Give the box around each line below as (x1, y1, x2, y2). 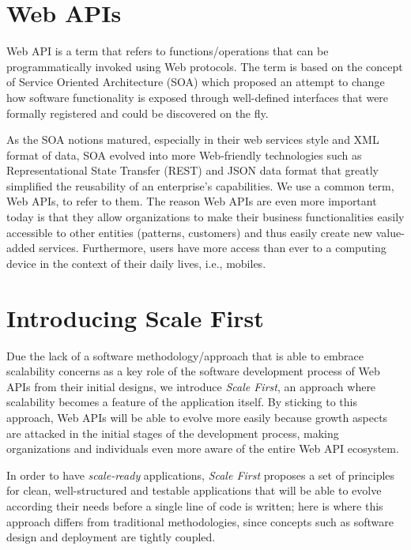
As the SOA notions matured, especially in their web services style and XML (6, 131, 379, 148)
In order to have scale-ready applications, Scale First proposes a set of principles (6, 466, 395, 483)
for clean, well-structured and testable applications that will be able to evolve (6, 482, 382, 499)
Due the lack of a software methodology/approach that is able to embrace (6, 347, 364, 364)
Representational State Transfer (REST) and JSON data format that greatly (6, 162, 379, 179)
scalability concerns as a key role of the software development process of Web (6, 363, 380, 379)
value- (375, 224, 405, 240)
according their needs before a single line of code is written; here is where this (6, 497, 383, 514)
